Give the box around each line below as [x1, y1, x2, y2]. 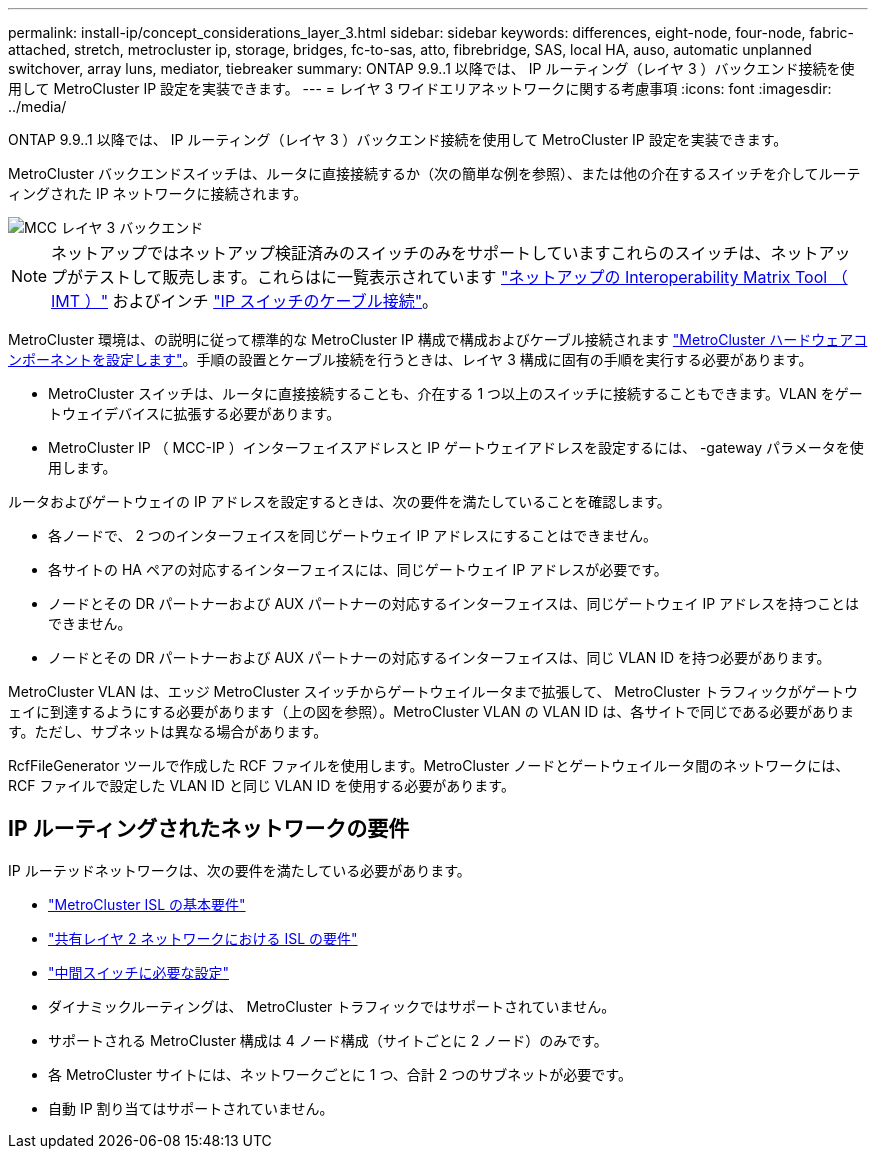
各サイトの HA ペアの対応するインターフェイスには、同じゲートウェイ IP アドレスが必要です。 [48, 561, 668, 578]
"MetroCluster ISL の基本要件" [48, 895, 246, 913]
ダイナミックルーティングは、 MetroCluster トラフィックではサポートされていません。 [48, 997, 616, 1015]
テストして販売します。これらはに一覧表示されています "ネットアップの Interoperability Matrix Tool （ [83, 267, 848, 287]
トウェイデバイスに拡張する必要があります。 [48, 405, 341, 422]
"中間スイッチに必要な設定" [48, 963, 230, 981]
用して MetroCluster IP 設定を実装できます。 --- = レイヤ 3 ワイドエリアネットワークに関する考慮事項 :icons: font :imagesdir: [8, 80, 832, 97]
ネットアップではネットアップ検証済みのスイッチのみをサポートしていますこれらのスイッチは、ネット [51, 243, 819, 263]
